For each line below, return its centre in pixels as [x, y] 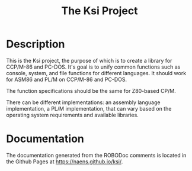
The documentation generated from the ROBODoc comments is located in [96, 155]
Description [36, 44]
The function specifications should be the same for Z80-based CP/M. [91, 91]
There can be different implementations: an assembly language [83, 102]
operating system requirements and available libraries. [73, 115]
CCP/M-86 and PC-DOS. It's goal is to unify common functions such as [93, 67]
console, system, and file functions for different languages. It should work [96, 73]
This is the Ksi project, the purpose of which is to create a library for [89, 60]
